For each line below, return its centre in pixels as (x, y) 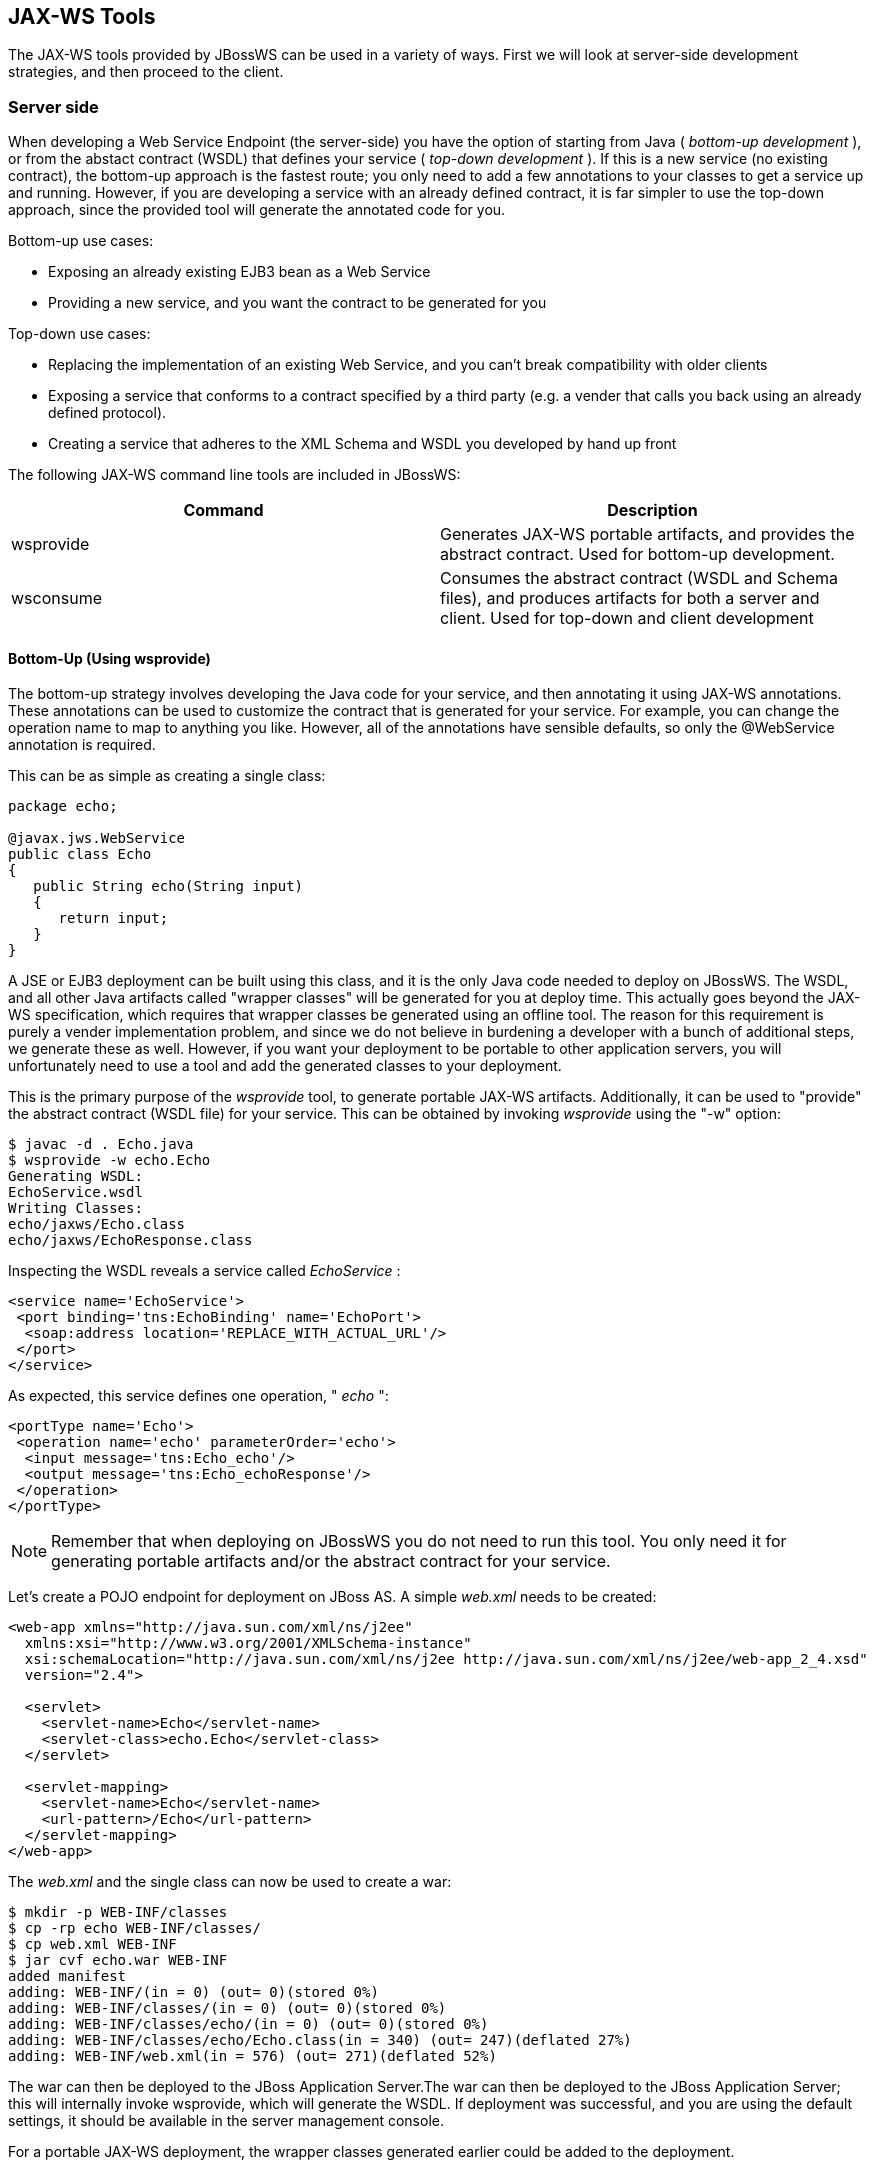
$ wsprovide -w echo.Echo (109, 1160)
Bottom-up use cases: (81, 241)
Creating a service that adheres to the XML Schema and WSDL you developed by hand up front (362, 444)
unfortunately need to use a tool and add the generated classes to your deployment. (285, 1066)
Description (652, 510)
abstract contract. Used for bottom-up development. (637, 554)
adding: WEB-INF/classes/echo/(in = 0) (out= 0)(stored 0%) (248, 2024)
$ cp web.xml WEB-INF (92, 1944)
